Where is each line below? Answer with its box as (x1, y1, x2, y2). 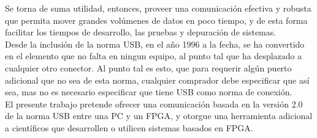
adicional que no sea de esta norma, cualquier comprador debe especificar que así (5, 73, 310, 86)
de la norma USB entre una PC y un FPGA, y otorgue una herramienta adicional (5, 109, 313, 122)
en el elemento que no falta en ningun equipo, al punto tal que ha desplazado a (5, 49, 302, 62)
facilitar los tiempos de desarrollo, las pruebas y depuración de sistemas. (5, 26, 277, 38)
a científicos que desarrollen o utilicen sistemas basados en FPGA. (5, 121, 253, 134)
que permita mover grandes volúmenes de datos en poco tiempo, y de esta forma (5, 13, 308, 26)
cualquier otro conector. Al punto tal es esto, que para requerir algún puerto (5, 61, 292, 74)
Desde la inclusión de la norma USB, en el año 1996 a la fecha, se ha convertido (5, 37, 305, 50)
